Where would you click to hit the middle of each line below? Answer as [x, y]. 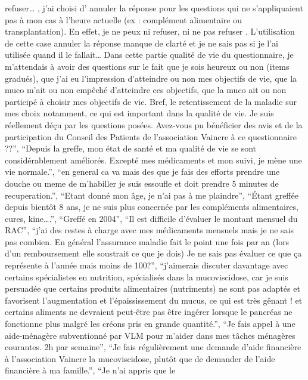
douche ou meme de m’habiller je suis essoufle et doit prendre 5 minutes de [142, 183]
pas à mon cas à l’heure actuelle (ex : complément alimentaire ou [124, 19]
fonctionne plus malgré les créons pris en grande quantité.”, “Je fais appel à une [150, 324]
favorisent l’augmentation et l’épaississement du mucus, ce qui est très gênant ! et [154, 300]
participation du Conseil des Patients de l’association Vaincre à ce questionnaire [151, 136]
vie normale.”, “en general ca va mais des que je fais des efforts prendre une [142, 172]
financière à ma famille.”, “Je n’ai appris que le [90, 370]
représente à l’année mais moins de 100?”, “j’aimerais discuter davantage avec [147, 265]
